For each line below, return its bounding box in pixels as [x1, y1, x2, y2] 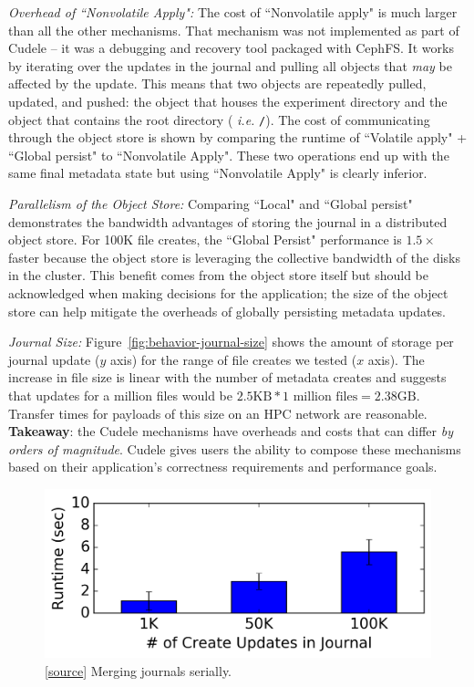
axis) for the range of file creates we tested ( [109, 349, 357, 369]
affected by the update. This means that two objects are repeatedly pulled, [8, 74, 427, 93]
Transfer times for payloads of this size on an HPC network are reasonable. [8, 403, 428, 422]
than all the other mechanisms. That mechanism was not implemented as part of [8, 20, 459, 39]
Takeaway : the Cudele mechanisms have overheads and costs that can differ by [8, 422, 453, 441]
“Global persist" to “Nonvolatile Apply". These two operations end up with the [8, 145, 449, 164]
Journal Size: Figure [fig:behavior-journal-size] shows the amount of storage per [8, 332, 454, 351]
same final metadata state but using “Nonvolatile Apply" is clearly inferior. [8, 163, 428, 182]
